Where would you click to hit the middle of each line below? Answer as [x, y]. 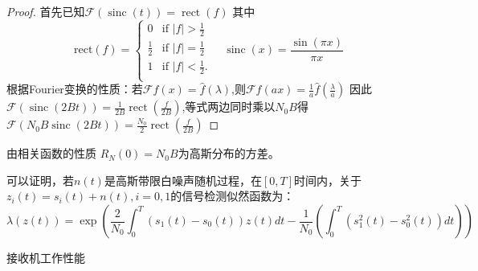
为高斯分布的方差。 [229, 153]
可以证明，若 [40, 180]
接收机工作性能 [46, 258]
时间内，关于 [328, 180]
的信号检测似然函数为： [233, 196]
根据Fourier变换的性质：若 [75, 89]
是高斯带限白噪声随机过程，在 [183, 180]
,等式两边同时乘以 [229, 107]
